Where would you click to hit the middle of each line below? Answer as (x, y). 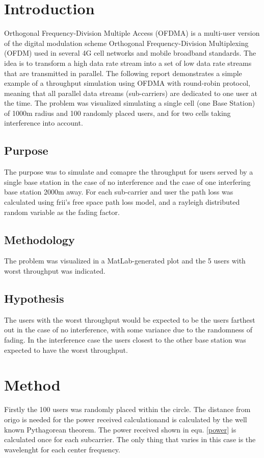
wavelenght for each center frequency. (62, 449)
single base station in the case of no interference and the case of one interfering (127, 182)
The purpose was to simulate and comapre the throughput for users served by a (129, 172)
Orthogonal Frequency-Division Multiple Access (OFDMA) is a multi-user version (132, 33)
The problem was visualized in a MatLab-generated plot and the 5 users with (125, 261)
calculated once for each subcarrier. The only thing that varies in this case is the (130, 439)
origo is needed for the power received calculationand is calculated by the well (126, 419)
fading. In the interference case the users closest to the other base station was (125, 340)
